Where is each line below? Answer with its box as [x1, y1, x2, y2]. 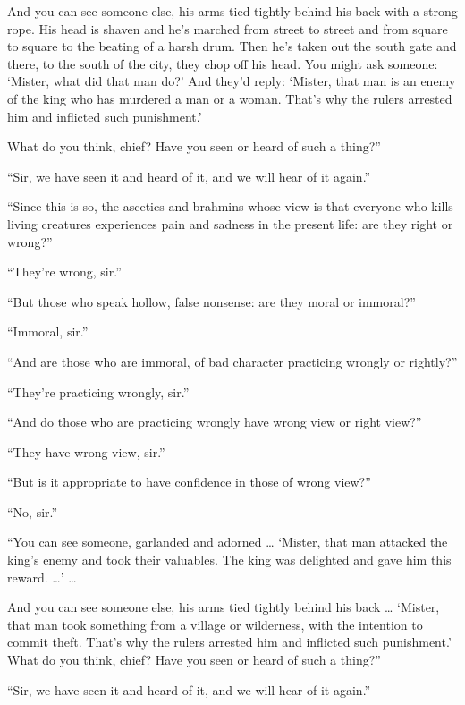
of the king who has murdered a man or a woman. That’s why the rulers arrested [7, 89, 452, 107]
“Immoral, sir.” [7, 322, 89, 341]
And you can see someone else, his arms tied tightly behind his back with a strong [7, 2, 458, 20]
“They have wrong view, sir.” [7, 442, 165, 461]
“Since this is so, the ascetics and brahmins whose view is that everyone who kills [7, 197, 453, 216]
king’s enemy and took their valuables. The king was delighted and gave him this [7, 550, 452, 569]
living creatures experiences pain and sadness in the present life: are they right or [7, 214, 453, 233]
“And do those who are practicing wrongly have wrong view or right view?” [7, 412, 422, 431]
